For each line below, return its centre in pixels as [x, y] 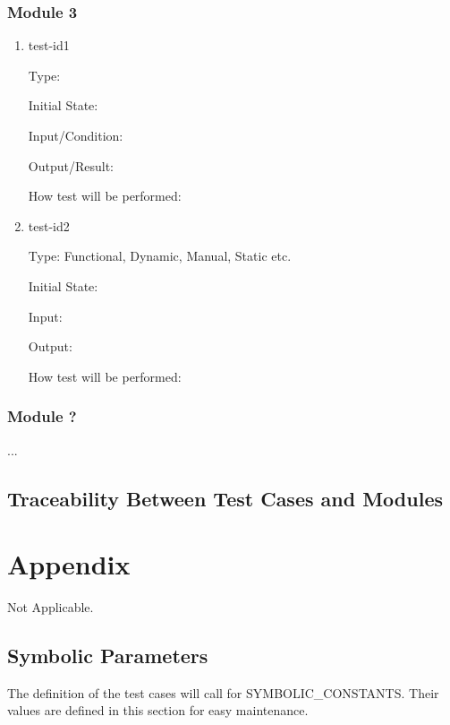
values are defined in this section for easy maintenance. [158, 710]
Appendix [69, 564]
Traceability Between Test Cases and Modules [225, 498]
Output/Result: [71, 165]
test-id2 [49, 225]
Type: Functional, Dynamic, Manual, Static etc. [160, 256]
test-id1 [49, 45]
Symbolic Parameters [108, 656]
